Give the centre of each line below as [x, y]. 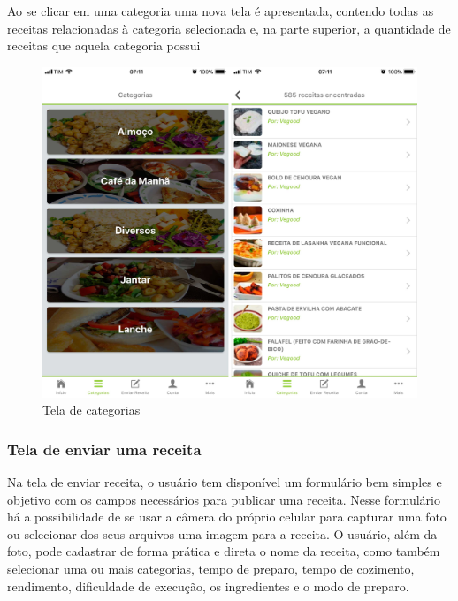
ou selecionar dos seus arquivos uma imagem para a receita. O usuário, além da [222, 533]
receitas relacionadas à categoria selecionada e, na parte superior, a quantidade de [229, 28]
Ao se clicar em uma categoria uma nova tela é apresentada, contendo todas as [221, 11]
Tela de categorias [92, 410]
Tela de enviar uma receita [104, 449]
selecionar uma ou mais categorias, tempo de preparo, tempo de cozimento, [211, 569]
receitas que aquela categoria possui [104, 46]
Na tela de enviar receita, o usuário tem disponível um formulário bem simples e [225, 482]
